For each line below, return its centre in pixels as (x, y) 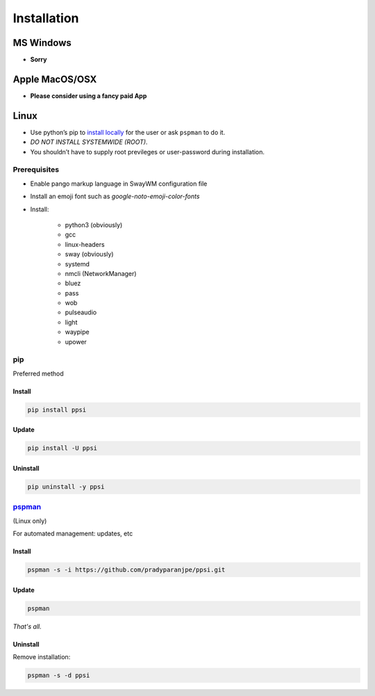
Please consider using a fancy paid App (89, 96)
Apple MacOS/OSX (55, 79)
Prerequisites (36, 170)
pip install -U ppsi (62, 448)
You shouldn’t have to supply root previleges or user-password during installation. (148, 152)
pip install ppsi (57, 410)
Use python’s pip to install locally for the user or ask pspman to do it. (128, 132)
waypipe (77, 332)
